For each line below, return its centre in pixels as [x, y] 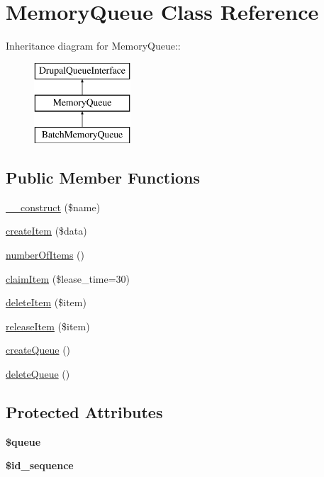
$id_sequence [40, 465]
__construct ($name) [53, 207]
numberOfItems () [45, 255]
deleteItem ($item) [46, 302]
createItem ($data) [46, 231]
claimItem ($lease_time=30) [68, 278]
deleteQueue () [38, 374]
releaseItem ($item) [48, 326]
